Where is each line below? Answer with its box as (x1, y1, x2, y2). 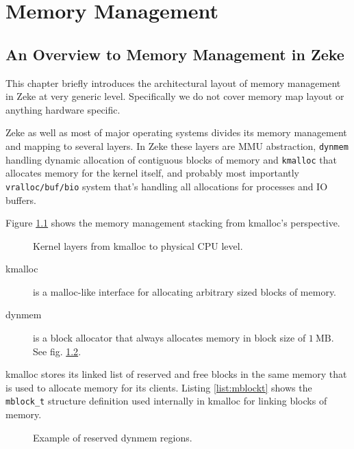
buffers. (5, 192, 36, 207)
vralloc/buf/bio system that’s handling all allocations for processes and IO (5, 179, 328, 193)
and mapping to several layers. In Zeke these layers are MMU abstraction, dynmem (5, 138, 349, 153)
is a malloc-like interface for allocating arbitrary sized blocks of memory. (33, 284, 337, 298)
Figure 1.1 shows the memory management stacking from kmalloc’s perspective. (5, 216, 340, 230)
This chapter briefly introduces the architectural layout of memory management (5, 75, 341, 90)
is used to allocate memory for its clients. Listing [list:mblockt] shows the (5, 380, 312, 394)
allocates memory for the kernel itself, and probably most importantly (5, 166, 300, 180)
